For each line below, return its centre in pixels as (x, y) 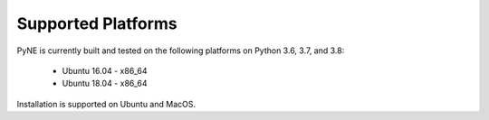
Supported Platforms (97, 23)
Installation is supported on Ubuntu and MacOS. (106, 104)
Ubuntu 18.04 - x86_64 (105, 83)
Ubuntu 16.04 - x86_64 (105, 70)
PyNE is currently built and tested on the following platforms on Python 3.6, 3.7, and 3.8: (181, 51)
